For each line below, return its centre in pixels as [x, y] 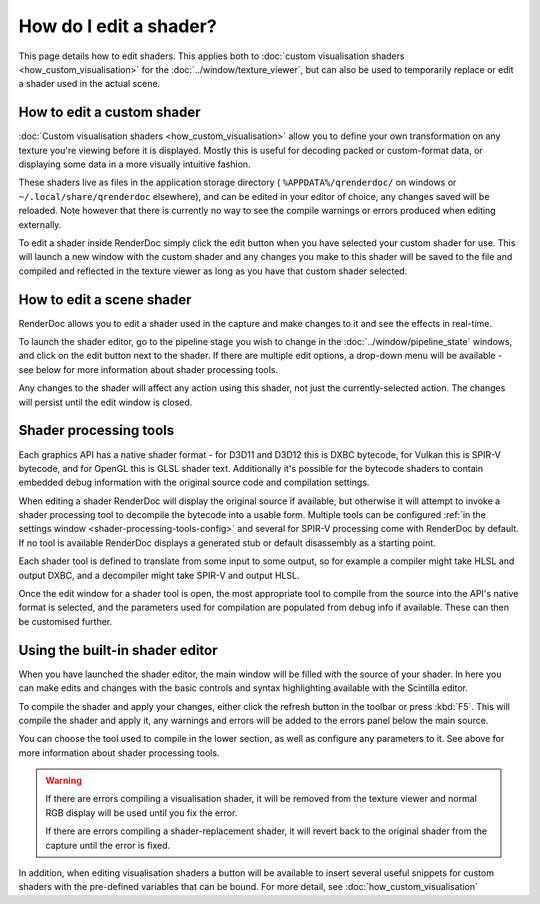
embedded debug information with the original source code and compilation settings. [194, 482]
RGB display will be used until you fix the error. [141, 812]
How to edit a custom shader [109, 112]
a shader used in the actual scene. [89, 84]
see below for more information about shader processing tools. [148, 369]
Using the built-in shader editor [118, 650]
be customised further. [65, 621]
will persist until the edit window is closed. [105, 402]
